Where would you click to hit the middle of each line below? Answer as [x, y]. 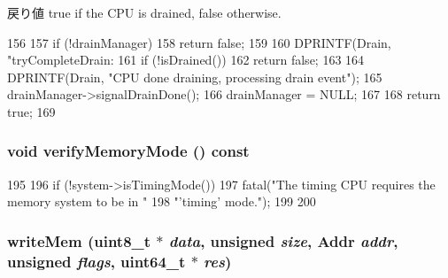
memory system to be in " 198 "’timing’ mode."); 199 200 [162, 201]
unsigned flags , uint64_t [97, 261]
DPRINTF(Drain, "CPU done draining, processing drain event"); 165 [195, 77]
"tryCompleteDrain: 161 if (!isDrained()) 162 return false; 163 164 [186, 60]
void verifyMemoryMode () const [128, 151]
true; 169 [31, 111]
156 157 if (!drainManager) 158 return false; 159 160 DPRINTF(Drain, [199, 42]
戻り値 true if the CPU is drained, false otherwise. [144, 12]
